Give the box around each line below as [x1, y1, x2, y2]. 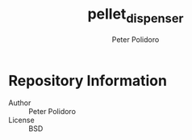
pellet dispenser [87, 5, 184, 26]
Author [8, 98, 31, 108]
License [8, 115, 35, 125]
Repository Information [8, 71, 168, 90]
